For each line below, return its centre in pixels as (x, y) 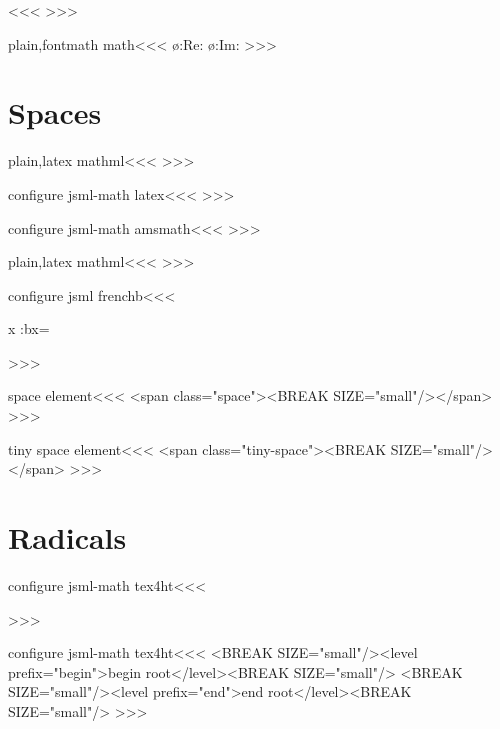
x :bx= (29, 328)
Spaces (55, 112)
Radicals (67, 537)
